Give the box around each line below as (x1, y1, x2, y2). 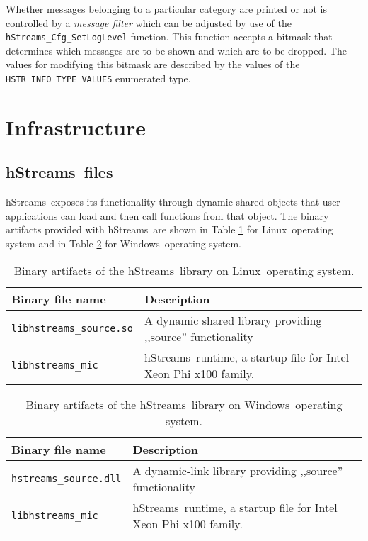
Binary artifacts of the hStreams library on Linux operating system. (13, 262, 355, 279)
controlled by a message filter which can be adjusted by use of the (6, 15, 292, 30)
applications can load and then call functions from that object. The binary (6, 208, 329, 223)
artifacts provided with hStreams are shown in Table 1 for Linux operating (6, 222, 333, 237)
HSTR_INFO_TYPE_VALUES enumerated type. (6, 71, 191, 86)
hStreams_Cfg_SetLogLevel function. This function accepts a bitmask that (6, 29, 333, 44)
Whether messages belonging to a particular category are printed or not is (6, 1, 328, 16)
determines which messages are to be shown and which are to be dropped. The (6, 43, 347, 57)
